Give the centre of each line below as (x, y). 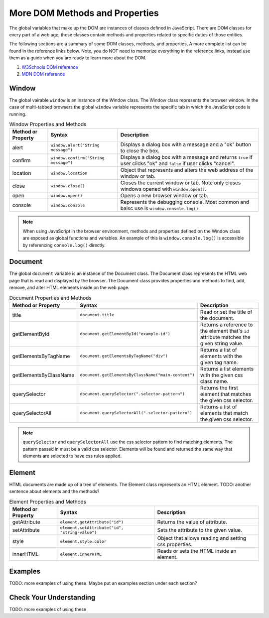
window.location (69, 173)
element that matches (226, 394)
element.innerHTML (81, 554)
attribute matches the (225, 337)
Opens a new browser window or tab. (164, 196)
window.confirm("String (77, 158)
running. (18, 114)
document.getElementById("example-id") (125, 334)
